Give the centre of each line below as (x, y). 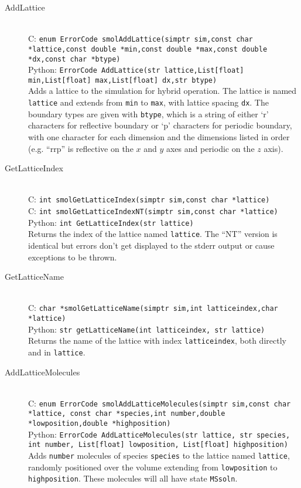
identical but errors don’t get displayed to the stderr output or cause (151, 245)
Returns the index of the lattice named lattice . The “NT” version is (153, 234)
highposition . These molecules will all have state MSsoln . (133, 478)
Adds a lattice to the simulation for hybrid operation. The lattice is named (163, 91)
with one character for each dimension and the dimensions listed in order (159, 136)
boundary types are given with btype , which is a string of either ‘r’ (148, 113)
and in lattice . (57, 352)
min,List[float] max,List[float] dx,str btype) (123, 80)
